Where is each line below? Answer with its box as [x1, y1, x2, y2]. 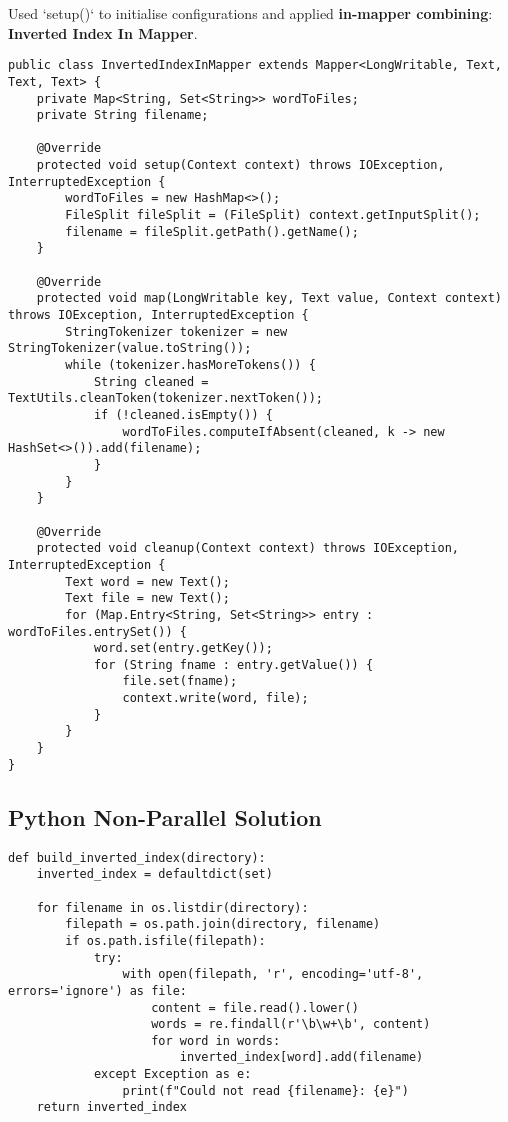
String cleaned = [93, 374, 209, 389]
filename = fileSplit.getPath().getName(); [65, 224, 359, 239]
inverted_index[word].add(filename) [179, 1050, 424, 1065]
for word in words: [151, 1033, 281, 1048]
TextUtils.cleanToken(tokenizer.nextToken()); [8, 391, 323, 406]
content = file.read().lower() [151, 1000, 359, 1015]
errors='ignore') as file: [8, 983, 187, 998]
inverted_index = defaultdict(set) [36, 867, 273, 882]
